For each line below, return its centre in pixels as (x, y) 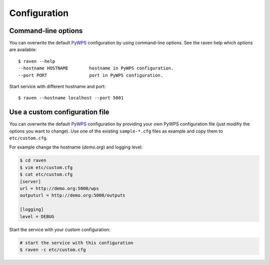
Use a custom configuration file (59, 112)
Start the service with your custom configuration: (60, 229)
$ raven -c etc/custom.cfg (53, 249)
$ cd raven (33, 160)
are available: (23, 49)
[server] (30, 181)
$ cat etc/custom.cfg (46, 174)
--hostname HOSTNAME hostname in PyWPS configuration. (96, 68)
